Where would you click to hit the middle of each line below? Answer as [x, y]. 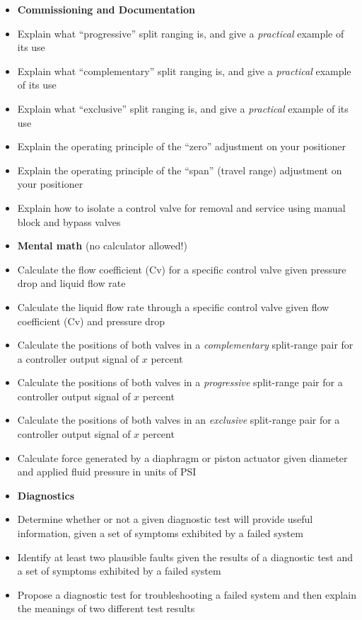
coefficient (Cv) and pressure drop [91, 321]
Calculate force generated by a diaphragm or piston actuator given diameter [182, 457]
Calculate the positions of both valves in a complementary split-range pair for [185, 345]
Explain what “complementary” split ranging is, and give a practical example [184, 71]
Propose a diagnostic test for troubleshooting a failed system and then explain [187, 594]
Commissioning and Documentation [106, 9]
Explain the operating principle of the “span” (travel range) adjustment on [180, 170]
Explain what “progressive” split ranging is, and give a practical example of [181, 33]
